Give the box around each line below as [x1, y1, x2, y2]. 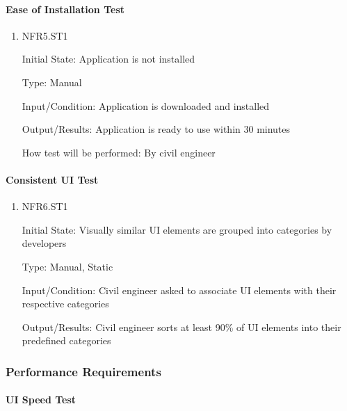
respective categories [22, 296, 109, 311]
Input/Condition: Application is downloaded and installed [22, 98, 270, 113]
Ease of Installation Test [6, 1, 125, 16]
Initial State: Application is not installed [22, 51, 195, 66]
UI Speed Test [6, 392, 76, 407]
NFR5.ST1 [22, 28, 68, 42]
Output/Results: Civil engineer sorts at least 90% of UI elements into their [22, 319, 341, 334]
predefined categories [22, 333, 111, 348]
